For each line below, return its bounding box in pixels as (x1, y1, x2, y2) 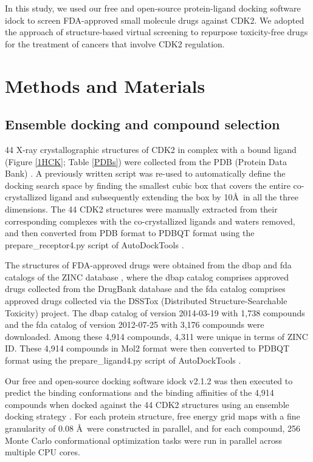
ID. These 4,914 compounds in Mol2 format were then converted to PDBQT (5, 342, 290, 355)
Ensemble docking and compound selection (5, 115, 280, 134)
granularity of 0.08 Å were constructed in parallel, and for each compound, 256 (5, 422, 301, 435)
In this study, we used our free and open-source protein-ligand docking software (5, 2, 301, 14)
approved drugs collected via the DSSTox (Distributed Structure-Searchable (5, 294, 287, 307)
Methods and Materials (5, 73, 205, 98)
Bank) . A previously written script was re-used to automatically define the (5, 167, 286, 180)
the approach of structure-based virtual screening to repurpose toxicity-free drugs (5, 25, 308, 38)
